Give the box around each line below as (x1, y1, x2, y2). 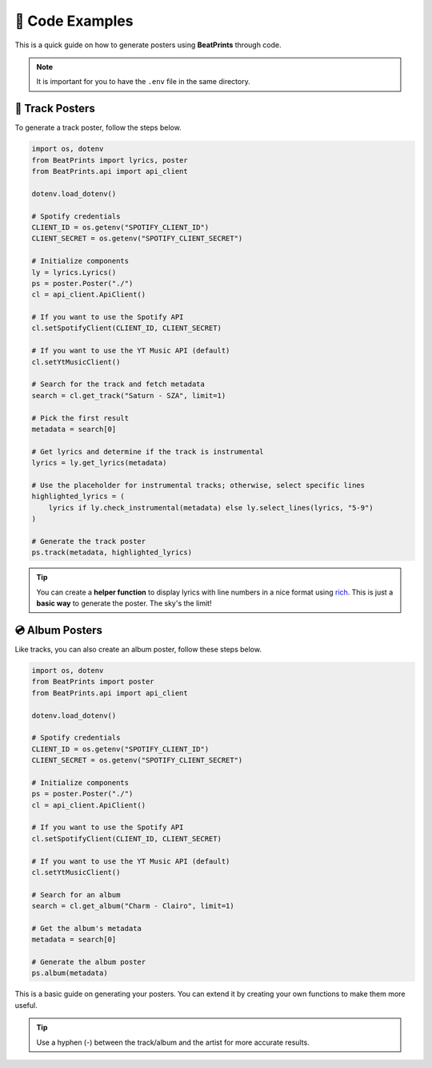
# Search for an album (31, 890, 121, 899)
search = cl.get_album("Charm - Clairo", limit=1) (31, 901, 235, 911)
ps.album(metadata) (31, 969, 108, 977)
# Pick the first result (31, 413, 130, 422)
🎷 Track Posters (14, 102, 95, 115)
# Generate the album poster (31, 957, 146, 967)
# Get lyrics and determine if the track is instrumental (31, 447, 264, 456)
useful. (14, 1000, 38, 1010)
